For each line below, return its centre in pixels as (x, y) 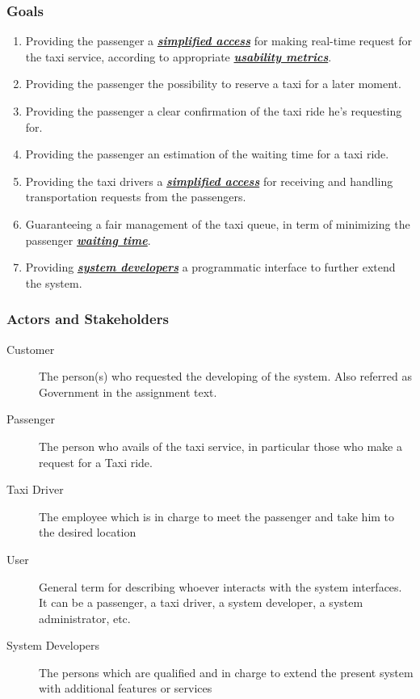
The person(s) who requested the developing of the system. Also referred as (225, 376)
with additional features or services (126, 688)
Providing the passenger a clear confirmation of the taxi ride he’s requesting (214, 111)
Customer (31, 349)
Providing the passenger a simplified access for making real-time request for (219, 41)
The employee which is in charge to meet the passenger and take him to (217, 516)
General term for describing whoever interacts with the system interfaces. (220, 586)
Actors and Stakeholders (88, 319)
